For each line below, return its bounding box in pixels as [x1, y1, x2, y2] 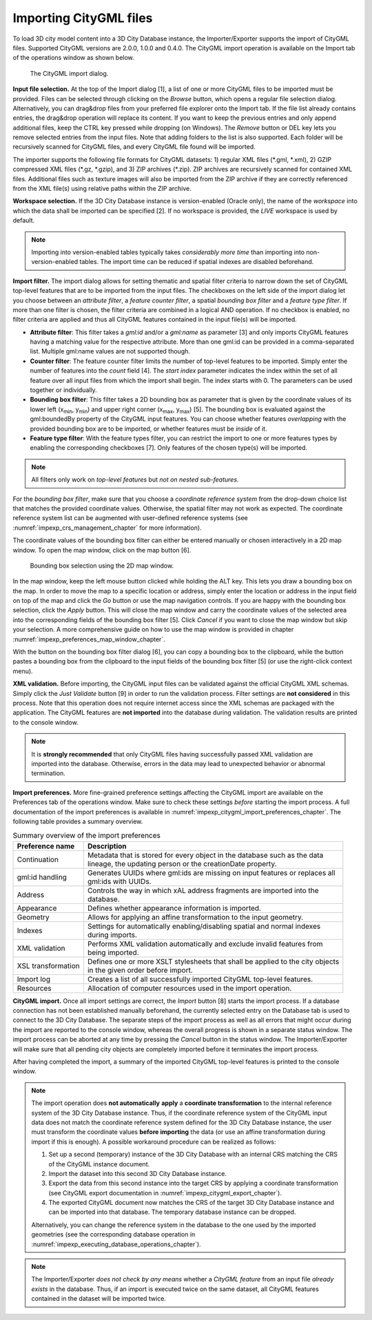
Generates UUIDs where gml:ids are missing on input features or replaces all [87, 868, 335, 878]
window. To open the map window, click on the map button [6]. [12, 546, 192, 554]
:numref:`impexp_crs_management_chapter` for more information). [12, 524, 203, 532]
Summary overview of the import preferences [12, 831, 161, 841]
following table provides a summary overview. [12, 817, 143, 825]
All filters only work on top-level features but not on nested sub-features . [31, 475, 239, 484]
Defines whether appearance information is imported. [87, 903, 262, 913]
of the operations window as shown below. [12, 54, 134, 62]
